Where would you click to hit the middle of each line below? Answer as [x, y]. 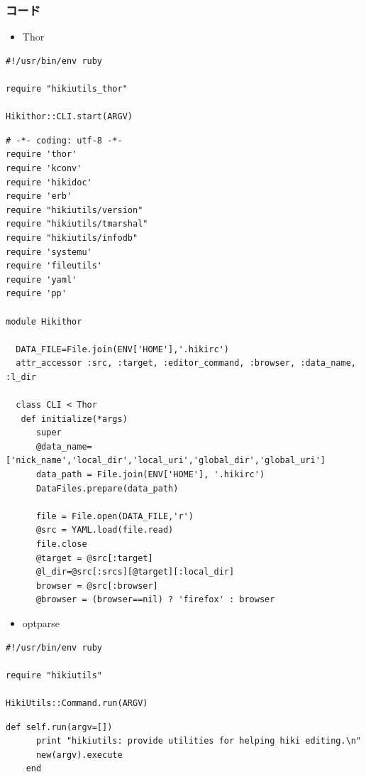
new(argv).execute [79, 755]
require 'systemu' [49, 252]
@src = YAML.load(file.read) [105, 530]
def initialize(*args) [74, 419]
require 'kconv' [44, 168]
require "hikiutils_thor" [67, 89]
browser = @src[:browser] [97, 586]
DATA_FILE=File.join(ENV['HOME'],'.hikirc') [122, 349]
